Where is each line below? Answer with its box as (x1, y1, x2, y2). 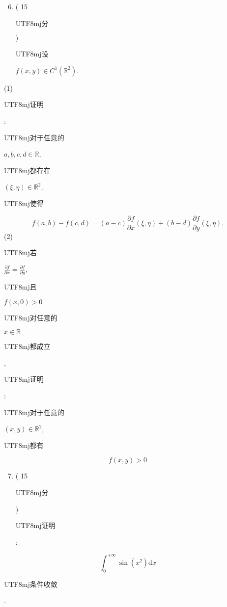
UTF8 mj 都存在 (4, 165, 51, 175)
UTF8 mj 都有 (4, 440, 44, 450)
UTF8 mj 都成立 (4, 341, 51, 351)
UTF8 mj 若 (4, 247, 37, 258)
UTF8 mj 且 (4, 282, 37, 292)
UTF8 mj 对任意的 (4, 312, 57, 322)
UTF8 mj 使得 (4, 198, 44, 208)
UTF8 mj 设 (15, 49, 49, 59)
